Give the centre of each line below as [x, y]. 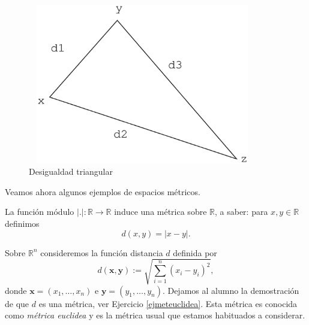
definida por [195, 252]
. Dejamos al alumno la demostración [231, 290]
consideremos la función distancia [102, 252]
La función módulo [40, 212]
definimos [22, 223]
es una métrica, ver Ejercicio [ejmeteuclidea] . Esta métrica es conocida [168, 303]
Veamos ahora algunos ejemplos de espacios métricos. [103, 191]
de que [17, 303]
